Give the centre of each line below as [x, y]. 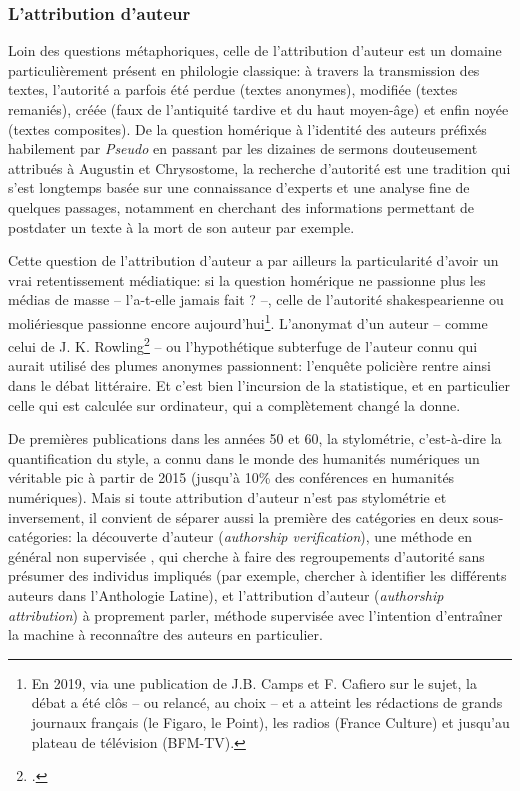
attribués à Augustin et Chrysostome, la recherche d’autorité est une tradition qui [259, 167]
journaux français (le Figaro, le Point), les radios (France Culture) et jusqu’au [270, 721]
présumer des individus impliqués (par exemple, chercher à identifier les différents [257, 575]
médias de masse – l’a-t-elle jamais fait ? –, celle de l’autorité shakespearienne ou [256, 299]
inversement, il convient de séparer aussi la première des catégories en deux [238, 516]
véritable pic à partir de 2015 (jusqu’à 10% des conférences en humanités [231, 477]
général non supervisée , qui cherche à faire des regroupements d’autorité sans [246, 555]
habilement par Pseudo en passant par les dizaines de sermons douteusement [243, 148]
